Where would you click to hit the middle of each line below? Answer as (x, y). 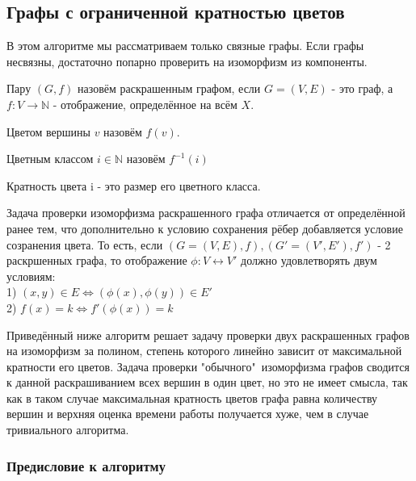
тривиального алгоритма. (68, 430)
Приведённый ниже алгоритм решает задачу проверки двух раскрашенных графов (208, 335)
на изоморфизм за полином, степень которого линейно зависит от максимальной (204, 351)
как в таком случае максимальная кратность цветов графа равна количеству (192, 397)
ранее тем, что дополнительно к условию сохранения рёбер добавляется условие (205, 228)
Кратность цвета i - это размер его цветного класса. (134, 185)
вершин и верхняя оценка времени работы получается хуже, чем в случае (188, 414)
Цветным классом (50, 159)
